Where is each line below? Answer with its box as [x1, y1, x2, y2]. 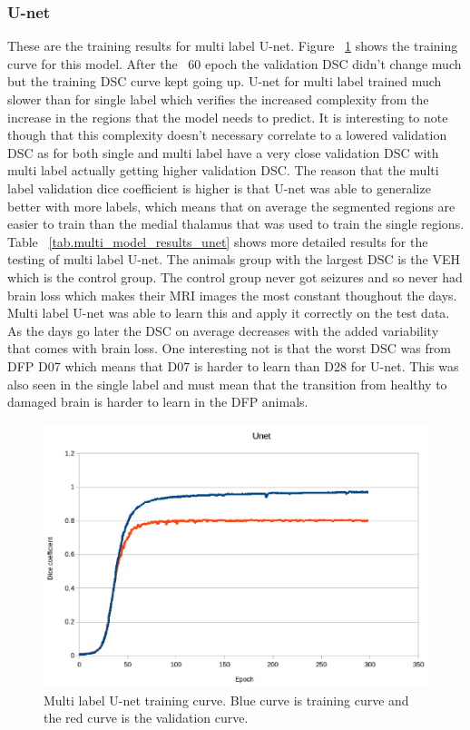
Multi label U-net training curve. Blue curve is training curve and [44, 690, 409, 709]
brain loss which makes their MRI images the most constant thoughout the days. [7, 285, 457, 304]
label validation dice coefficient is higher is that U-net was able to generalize [7, 178, 431, 197]
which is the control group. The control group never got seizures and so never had [7, 267, 463, 286]
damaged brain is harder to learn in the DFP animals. [7, 392, 308, 411]
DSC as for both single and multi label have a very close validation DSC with [7, 143, 439, 162]
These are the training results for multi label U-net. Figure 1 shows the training [7, 36, 458, 55]
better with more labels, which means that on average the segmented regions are [7, 196, 455, 215]
